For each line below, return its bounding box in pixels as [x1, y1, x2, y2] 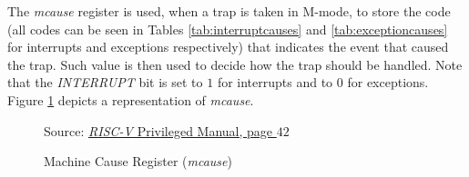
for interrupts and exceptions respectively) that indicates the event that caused [7, 37, 449, 56]
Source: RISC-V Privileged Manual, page [44, 121, 273, 140]
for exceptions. [347, 73, 429, 92]
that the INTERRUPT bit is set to [7, 73, 203, 92]
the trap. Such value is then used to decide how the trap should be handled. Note [7, 54, 463, 74]
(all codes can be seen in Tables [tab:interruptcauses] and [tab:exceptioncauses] [7, 19, 448, 38]
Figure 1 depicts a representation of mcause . [7, 90, 254, 109]
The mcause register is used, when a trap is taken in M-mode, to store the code [7, 2, 451, 20]
